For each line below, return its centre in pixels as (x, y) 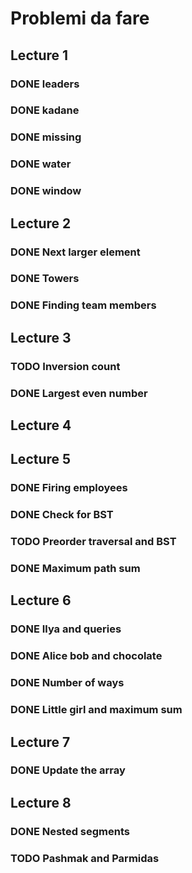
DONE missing (46, 137)
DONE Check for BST (62, 515)
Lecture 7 (40, 742)
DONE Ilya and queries (66, 629)
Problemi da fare (80, 18)
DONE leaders (45, 84)
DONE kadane (45, 110)
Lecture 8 (41, 802)
